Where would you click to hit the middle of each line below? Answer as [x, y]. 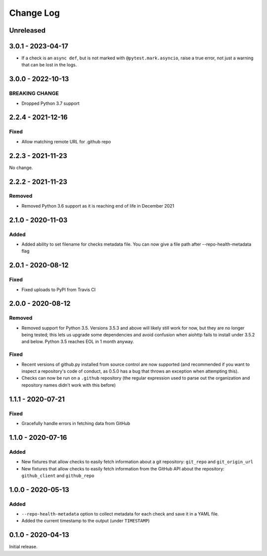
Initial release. [23, 547]
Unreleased [27, 30]
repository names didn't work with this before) [69, 385]
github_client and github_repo [58, 475]
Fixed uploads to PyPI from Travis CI [59, 290]
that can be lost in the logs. [49, 65]
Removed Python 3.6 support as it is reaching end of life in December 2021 [98, 206]
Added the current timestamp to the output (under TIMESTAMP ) [86, 521]
